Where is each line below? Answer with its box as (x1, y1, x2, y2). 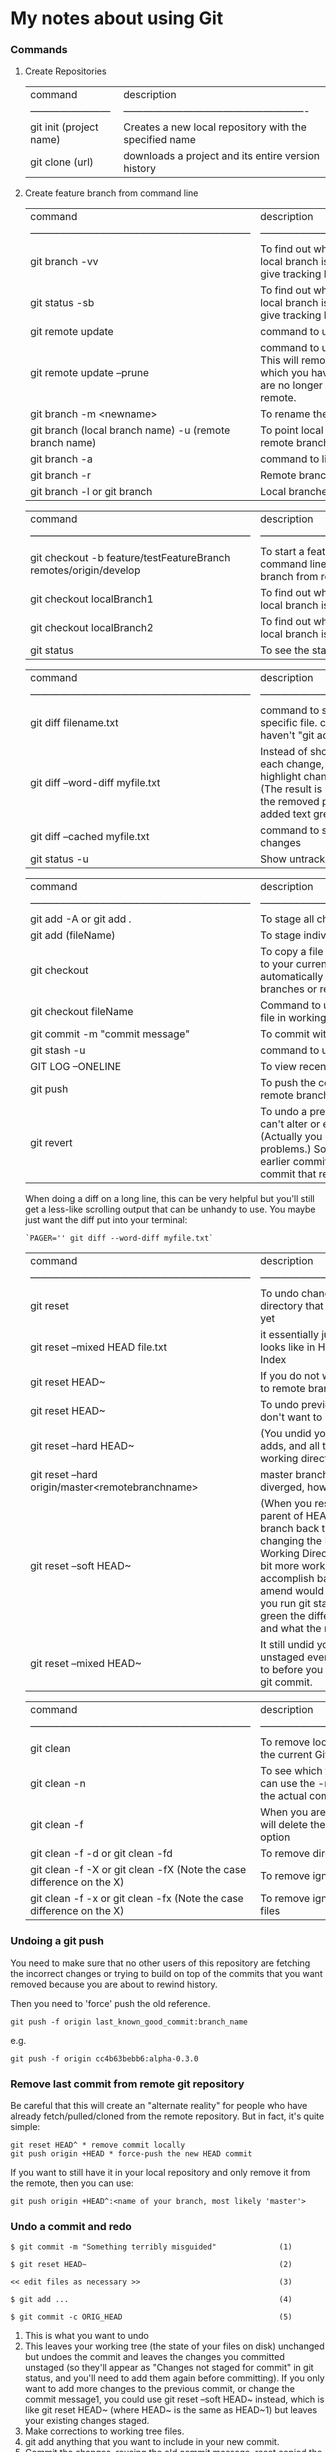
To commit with (259, 1027, 333, 1041)
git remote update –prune (29, 366, 150, 380)
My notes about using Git (10, 7, 224, 30)
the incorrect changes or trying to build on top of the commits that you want (10, 1967, 323, 1979)
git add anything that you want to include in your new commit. (24, 2436, 280, 2448)
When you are (259, 1805, 327, 1819)
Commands (10, 43, 68, 57)
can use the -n (259, 1777, 331, 1791)
